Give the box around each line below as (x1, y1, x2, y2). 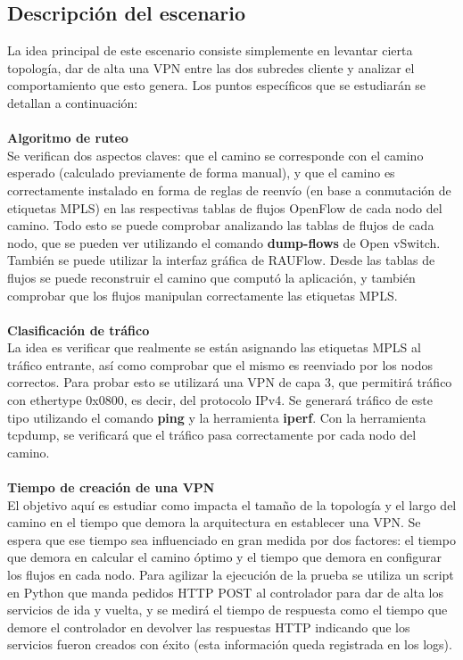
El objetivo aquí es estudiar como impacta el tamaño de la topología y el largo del (7, 495, 457, 514)
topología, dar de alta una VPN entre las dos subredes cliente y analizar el (7, 58, 415, 77)
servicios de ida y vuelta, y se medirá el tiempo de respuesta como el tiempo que (7, 600, 448, 619)
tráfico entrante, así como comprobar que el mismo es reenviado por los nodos (7, 355, 433, 374)
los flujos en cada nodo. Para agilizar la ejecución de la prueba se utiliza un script (7, 565, 454, 584)
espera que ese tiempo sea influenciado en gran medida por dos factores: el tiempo (7, 530, 456, 549)
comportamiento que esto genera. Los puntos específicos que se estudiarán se (7, 76, 426, 95)
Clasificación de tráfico (7, 320, 150, 339)
